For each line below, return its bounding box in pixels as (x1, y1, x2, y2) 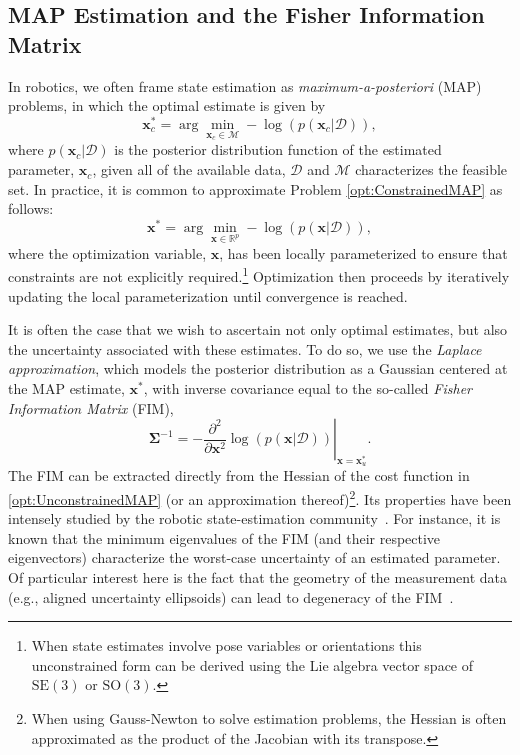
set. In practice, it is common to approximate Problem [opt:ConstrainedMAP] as (8, 178, 503, 199)
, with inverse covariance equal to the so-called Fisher (143, 377, 472, 398)
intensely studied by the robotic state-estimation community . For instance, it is (8, 508, 501, 529)
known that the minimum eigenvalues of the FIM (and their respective (8, 527, 441, 548)
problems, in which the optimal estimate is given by (8, 95, 326, 116)
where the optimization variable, (8, 242, 207, 263)
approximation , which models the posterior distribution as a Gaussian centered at (8, 358, 508, 379)
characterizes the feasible (355, 159, 508, 180)
